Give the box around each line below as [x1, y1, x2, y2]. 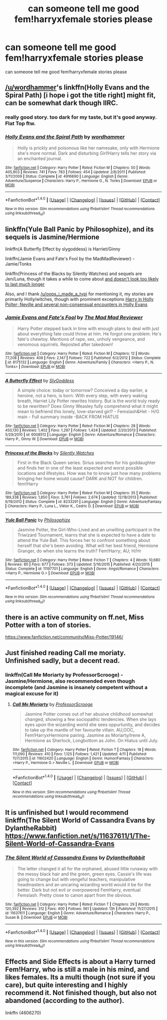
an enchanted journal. [17, 155, 62, 161]
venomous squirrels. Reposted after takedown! [17, 341, 113, 347]
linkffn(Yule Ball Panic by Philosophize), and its [5, 225, 154, 234]
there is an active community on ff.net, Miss [5, 613, 144, 622]
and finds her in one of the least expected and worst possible [17, 465, 143, 471]
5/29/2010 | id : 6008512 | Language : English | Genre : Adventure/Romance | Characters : [5, 432, 156, 437]
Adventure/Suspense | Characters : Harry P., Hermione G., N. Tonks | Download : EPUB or [5, 178, 158, 183]
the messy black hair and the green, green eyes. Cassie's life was [17, 871, 152, 877]
